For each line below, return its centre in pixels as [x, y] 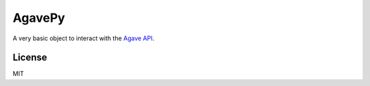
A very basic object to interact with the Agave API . [84, 38]
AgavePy [39, 18]
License [30, 58]
